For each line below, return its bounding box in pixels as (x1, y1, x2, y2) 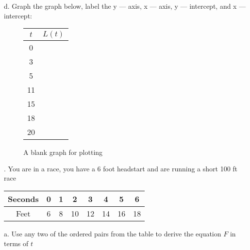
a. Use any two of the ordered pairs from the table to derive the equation (4, 228, 221, 238)
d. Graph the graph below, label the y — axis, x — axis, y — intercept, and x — (4, 1, 246, 11)
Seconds (8, 193, 39, 204)
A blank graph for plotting (23, 147, 103, 157)
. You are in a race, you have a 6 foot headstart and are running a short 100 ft (4, 163, 238, 173)
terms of (4, 238, 29, 248)
